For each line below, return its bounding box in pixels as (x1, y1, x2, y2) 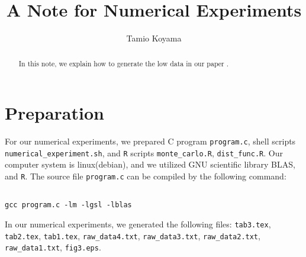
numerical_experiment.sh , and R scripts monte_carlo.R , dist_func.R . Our (5, 146, 283, 159)
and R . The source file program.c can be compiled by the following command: (5, 170, 286, 182)
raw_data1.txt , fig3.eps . (5, 241, 101, 253)
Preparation (5, 101, 104, 125)
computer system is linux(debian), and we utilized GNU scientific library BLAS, (5, 158, 295, 171)
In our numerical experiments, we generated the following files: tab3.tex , (5, 217, 271, 230)
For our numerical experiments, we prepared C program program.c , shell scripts (5, 135, 296, 147)
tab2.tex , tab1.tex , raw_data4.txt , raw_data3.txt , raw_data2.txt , (5, 229, 260, 242)
